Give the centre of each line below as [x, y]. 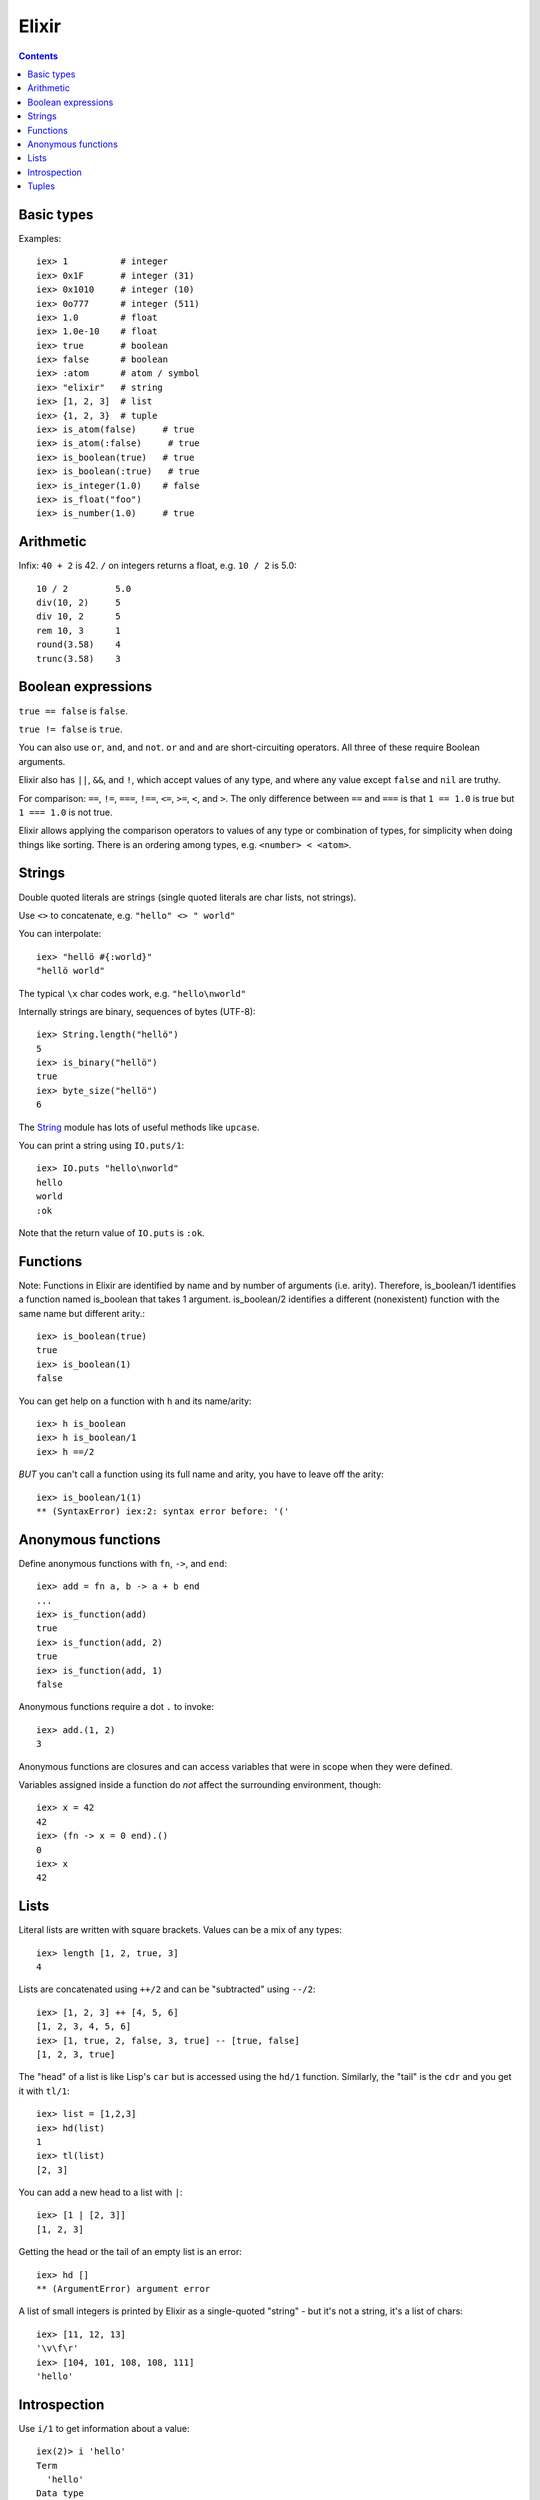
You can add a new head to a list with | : [100, 2192]
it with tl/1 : [44, 2091]
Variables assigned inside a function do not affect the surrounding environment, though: [200, 1784]
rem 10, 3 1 [78, 630]
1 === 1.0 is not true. [66, 812]
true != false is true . [70, 729]
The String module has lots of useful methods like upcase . [139, 1127]
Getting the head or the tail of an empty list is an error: [130, 2252]
